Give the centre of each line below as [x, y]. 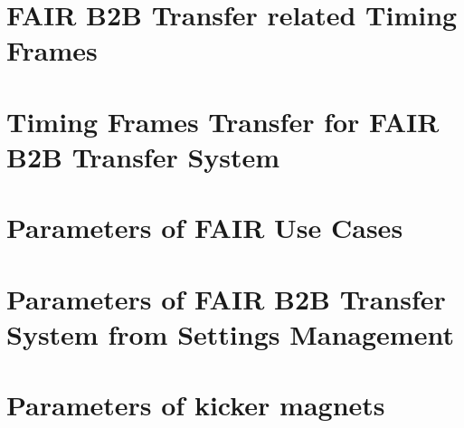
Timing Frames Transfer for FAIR [223, 121]
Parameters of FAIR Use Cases [205, 228]
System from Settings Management [230, 333]
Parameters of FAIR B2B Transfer [226, 298]
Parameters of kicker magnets [196, 405]
